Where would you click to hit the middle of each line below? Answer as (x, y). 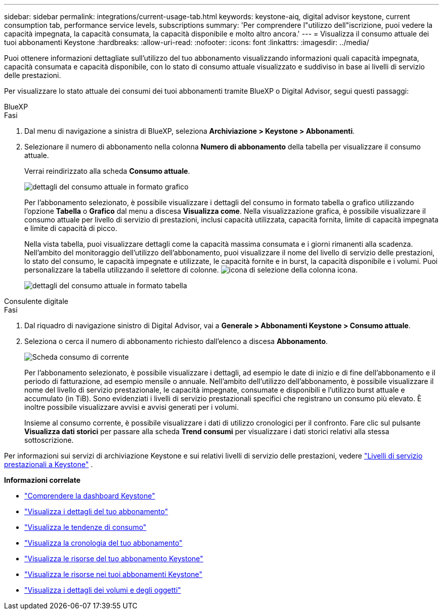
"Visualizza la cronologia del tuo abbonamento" (103, 543)
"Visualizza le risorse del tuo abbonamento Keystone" (114, 559)
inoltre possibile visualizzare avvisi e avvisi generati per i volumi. (131, 407)
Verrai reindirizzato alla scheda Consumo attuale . (107, 171)
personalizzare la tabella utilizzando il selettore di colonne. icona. (191, 270)
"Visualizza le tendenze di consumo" (85, 527)
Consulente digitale (36, 301)
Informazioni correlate (42, 480)
